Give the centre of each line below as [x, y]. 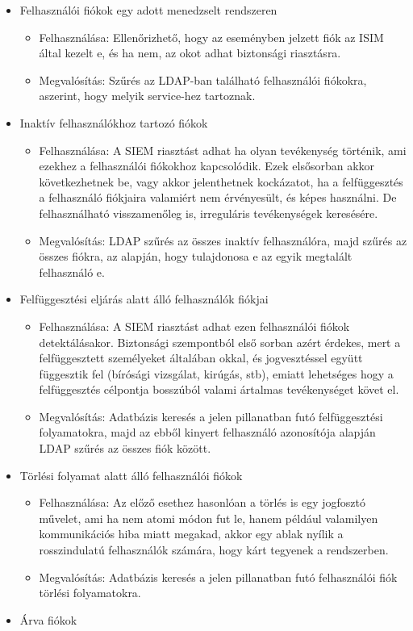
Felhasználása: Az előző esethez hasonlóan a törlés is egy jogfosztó [202, 502]
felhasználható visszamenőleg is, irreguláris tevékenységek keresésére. [209, 213]
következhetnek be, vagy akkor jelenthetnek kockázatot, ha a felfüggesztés [221, 181]
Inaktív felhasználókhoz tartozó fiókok [114, 122]
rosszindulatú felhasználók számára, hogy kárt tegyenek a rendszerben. [214, 550]
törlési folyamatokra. [90, 593]
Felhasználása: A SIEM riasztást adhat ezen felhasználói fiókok [194, 326]
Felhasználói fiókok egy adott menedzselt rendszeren [148, 10]
